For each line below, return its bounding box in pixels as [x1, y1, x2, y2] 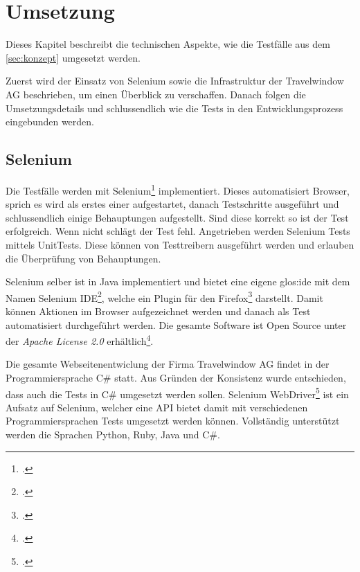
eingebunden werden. [6, 114, 95, 129]
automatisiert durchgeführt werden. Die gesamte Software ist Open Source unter [6, 317, 347, 332]
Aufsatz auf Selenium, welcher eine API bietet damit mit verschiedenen [6, 400, 308, 414]
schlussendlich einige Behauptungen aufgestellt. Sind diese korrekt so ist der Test [6, 210, 349, 224]
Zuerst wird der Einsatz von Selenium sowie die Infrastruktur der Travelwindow [6, 73, 344, 88]
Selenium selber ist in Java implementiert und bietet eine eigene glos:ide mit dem [6, 274, 350, 289]
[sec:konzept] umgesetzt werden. [6, 50, 141, 64]
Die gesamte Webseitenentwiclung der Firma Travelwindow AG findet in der [6, 357, 330, 371]
